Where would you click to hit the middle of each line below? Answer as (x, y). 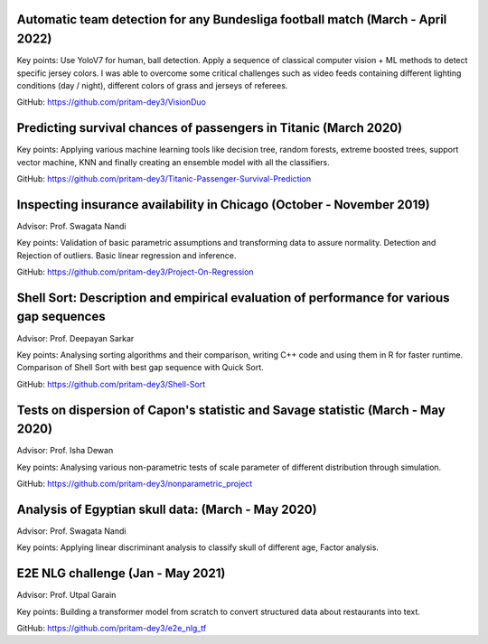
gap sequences (61, 317)
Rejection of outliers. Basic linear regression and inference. (127, 255)
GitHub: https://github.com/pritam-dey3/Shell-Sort (111, 384)
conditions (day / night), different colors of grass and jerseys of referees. (152, 85)
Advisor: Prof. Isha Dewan (65, 451)
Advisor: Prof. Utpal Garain (66, 595)
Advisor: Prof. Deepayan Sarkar (75, 338)
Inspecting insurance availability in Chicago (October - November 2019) (224, 205)
